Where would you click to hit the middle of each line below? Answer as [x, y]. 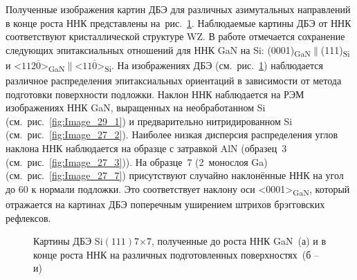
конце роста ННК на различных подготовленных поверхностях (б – [176, 254]
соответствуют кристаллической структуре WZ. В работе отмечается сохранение [175, 36]
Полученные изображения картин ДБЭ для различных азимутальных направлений [178, 9]
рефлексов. [28, 217]
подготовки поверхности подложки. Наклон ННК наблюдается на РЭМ [155, 94]
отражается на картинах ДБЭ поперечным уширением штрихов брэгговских [165, 204]
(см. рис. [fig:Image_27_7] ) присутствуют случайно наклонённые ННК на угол [175, 175]
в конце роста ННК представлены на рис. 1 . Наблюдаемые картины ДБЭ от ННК [178, 22]
